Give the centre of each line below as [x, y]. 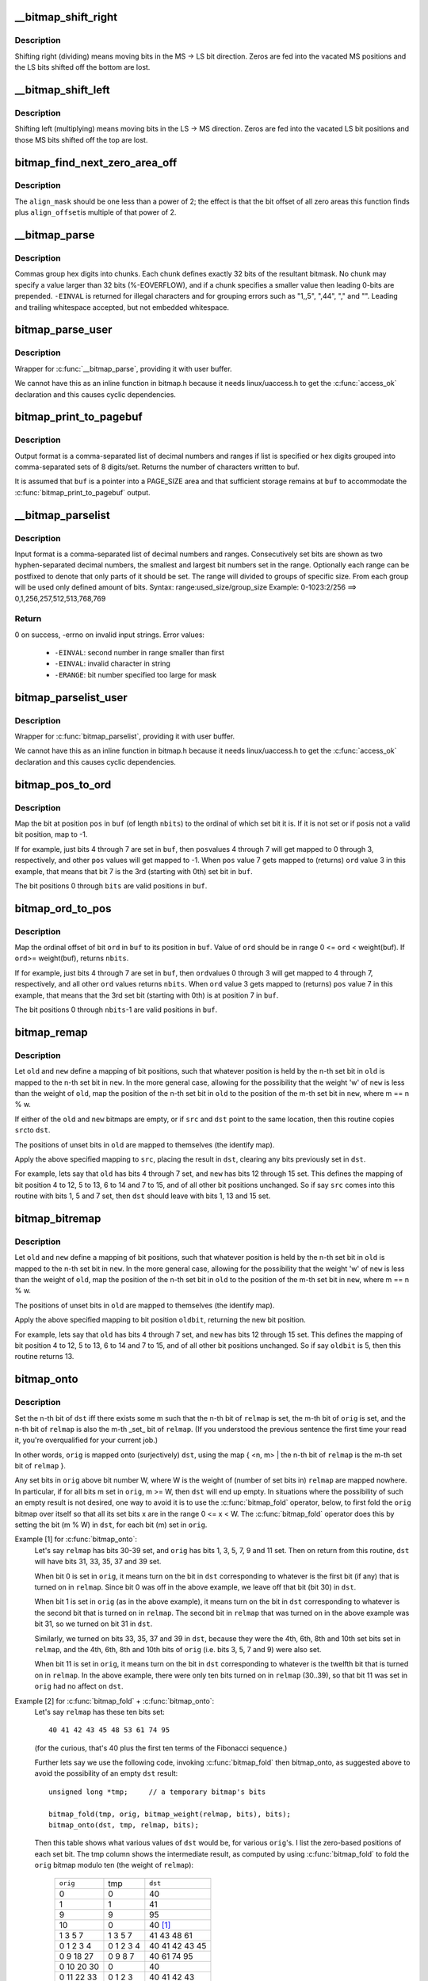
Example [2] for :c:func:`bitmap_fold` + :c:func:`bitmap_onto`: [115, 1700]
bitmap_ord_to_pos [63, 908]
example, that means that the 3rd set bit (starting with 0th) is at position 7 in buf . [147, 995]
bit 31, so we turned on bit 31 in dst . [94, 1624]
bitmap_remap [52, 1032]
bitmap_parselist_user [71, 697]
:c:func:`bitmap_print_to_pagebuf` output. [82, 492]
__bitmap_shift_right [66, 17]
